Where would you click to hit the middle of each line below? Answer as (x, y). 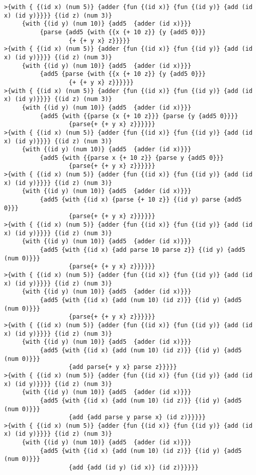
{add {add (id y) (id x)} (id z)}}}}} (134, 468)
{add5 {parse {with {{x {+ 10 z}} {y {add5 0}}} (123, 74)
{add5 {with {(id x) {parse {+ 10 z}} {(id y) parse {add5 (141, 200)
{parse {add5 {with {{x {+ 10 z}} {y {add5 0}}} (123, 32)
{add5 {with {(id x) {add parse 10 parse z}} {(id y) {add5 (143, 250)
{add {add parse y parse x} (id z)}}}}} (137, 417)
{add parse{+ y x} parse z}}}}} (123, 367)
